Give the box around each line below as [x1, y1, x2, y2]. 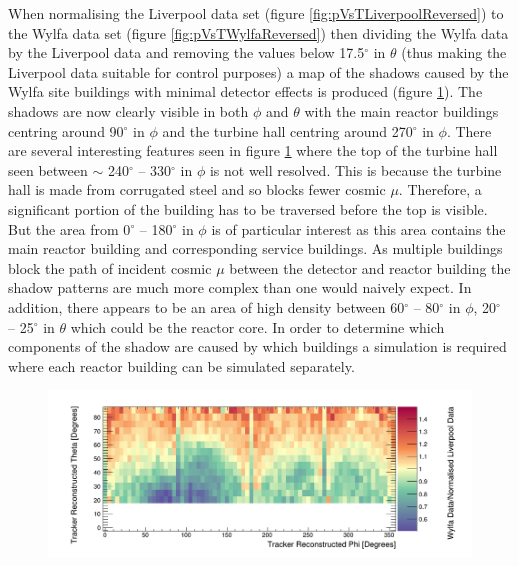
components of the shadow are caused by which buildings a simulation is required [8, 336, 507, 357]
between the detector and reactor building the [229, 257, 511, 278]
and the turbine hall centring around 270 [162, 120, 413, 141]
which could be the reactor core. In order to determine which [70, 316, 445, 337]
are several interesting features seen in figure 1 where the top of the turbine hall [8, 140, 498, 161]
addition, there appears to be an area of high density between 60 [8, 296, 405, 317]
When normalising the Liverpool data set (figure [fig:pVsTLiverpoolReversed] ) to [8, 3, 504, 23]
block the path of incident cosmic [8, 257, 212, 278]
